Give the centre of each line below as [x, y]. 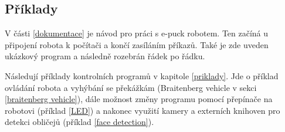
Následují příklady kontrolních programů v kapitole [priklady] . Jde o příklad [142, 75]
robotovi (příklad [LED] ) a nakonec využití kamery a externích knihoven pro [142, 110]
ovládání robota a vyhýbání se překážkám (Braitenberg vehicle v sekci [131, 87]
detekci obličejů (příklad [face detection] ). [79, 122]
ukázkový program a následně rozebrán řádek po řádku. [105, 56]
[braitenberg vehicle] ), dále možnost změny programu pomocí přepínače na [139, 99]
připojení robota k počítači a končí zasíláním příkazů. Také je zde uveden [137, 44]
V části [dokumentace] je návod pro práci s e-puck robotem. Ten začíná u [137, 33]
